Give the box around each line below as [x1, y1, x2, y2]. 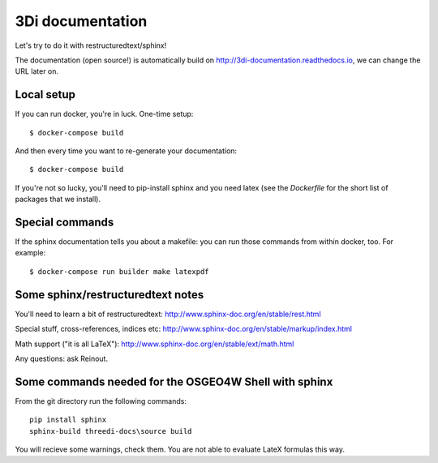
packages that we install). [15, 195, 101, 204]
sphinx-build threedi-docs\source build [29, 427, 192, 435]
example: [15, 248, 46, 258]
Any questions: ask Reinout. [15, 354, 109, 363]
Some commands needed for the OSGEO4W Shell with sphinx [15, 375, 333, 388]
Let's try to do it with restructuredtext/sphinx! [15, 41, 167, 50]
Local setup [15, 88, 76, 101]
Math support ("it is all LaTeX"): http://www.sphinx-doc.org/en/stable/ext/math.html [15, 339, 294, 349]
